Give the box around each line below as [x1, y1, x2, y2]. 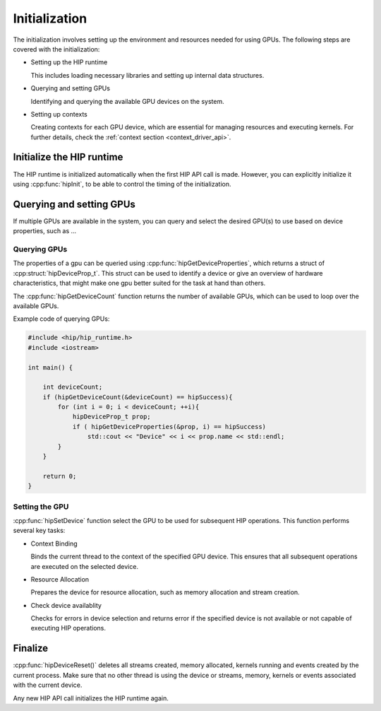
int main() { [28, 363, 73, 371]
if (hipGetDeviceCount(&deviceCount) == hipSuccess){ [42, 393, 233, 401]
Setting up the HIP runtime [30, 58, 108, 66]
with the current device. [13, 681, 83, 689]
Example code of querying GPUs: [13, 315, 110, 323]
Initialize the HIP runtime [13, 151, 123, 163]
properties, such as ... [13, 227, 77, 235]
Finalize [13, 642, 49, 654]
